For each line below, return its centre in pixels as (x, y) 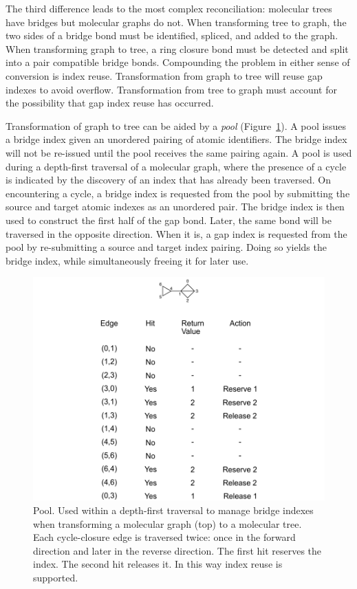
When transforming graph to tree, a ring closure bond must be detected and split (177, 48)
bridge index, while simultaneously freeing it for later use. (127, 260)
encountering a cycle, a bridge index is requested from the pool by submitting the (178, 193)
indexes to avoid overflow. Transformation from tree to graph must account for (171, 89)
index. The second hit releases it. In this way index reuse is (158, 564)
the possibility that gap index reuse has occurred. (110, 103)
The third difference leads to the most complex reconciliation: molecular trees (169, 8)
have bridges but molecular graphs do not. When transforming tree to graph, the (176, 22)
